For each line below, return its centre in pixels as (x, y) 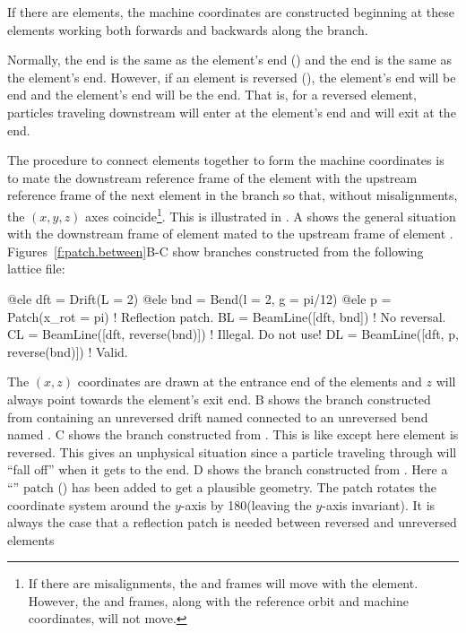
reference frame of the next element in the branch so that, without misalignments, (233, 195)
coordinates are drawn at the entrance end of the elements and (250, 382)
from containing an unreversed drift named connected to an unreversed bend (218, 416)
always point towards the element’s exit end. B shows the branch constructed (219, 399)
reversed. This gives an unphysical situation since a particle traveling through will (232, 451)
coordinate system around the (89, 504)
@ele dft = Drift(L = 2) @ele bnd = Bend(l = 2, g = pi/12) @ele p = (199, 298)
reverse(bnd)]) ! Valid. (68, 351)
